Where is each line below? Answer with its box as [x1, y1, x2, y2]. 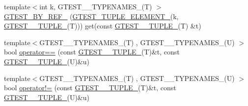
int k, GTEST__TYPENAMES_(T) [39, 1, 152, 11]
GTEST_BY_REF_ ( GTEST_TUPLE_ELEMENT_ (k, [4, 11, 179, 21]
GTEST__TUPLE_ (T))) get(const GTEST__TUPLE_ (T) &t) [4, 21, 201, 31]
